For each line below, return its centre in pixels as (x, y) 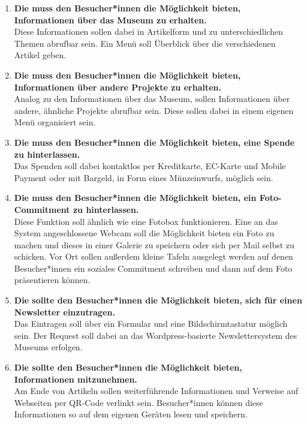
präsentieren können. (52, 280)
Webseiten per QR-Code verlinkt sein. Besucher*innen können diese (139, 402)
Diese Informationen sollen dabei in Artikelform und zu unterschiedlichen (149, 31)
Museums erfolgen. (48, 347)
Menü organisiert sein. (55, 122)
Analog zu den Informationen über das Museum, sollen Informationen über (152, 99)
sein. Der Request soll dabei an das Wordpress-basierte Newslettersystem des (156, 335)
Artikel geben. (40, 55)
